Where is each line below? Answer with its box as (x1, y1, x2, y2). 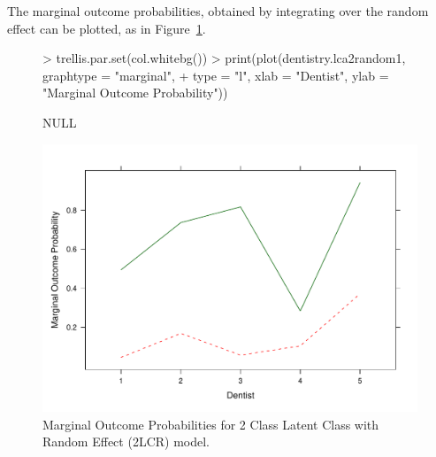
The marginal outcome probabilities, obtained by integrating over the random (7, 2, 429, 19)
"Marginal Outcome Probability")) (42, 83, 228, 102)
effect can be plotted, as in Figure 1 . (7, 19, 206, 37)
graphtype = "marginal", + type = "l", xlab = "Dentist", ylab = (42, 66, 389, 84)
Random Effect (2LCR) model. (42, 432, 210, 451)
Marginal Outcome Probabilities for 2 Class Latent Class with (42, 414, 379, 433)
